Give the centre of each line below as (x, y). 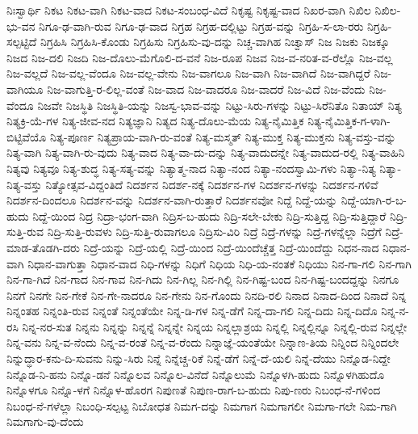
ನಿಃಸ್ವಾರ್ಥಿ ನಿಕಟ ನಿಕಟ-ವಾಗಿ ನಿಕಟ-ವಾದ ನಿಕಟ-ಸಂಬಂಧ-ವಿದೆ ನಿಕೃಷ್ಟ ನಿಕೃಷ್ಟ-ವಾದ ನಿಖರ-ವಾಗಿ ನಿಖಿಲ (189, 10)
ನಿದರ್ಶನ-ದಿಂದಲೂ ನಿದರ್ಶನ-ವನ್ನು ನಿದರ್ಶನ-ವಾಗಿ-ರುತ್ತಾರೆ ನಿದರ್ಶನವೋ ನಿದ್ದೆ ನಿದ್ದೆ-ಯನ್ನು (172, 200)
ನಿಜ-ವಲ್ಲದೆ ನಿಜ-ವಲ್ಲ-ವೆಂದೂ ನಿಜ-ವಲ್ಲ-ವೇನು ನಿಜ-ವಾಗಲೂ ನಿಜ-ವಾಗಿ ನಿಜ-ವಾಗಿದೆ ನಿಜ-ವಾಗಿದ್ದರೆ (188, 73)
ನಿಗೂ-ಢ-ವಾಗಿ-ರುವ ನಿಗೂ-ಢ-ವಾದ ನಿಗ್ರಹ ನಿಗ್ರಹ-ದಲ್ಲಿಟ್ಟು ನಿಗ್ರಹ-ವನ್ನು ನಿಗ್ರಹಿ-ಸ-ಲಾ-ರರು (201, 25)
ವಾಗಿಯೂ (25, 88)
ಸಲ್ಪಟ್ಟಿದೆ (22, 42)
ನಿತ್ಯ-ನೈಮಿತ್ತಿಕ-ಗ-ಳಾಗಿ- (349, 121)
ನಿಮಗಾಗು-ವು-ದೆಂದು (45, 421)
